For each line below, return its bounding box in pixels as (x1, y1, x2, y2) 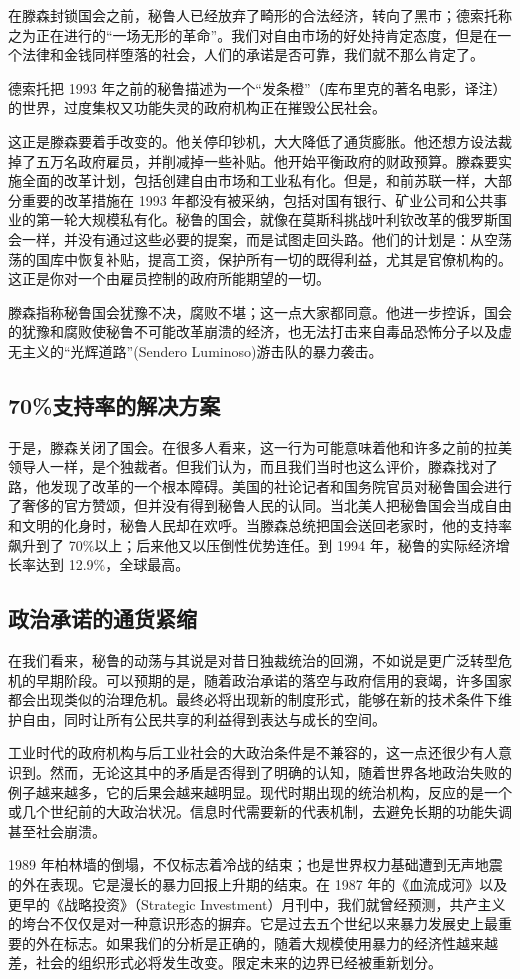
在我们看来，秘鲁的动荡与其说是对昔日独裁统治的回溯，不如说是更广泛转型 (8, 650, 498, 671)
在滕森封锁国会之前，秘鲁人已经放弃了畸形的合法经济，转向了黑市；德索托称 (8, 5, 512, 25)
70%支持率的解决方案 (8, 389, 221, 420)
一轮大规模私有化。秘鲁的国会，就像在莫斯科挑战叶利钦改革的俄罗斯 (49, 209, 498, 230)
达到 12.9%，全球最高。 (35, 554, 190, 575)
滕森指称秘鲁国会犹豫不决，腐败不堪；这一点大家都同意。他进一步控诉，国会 (8, 301, 512, 322)
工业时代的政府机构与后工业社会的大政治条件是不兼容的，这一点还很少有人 (8, 742, 498, 763)
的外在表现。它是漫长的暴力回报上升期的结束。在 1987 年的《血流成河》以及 (8, 874, 508, 894)
